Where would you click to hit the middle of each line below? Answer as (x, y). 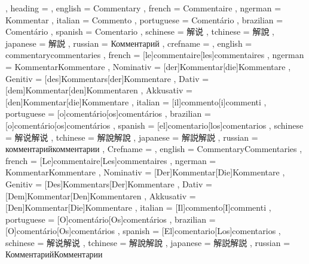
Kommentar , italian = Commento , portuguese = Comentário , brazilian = (144, 19)
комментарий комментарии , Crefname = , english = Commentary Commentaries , (154, 149)
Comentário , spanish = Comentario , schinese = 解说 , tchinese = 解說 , (140, 31)
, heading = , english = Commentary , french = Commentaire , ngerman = (143, 8)
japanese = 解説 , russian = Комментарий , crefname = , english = (129, 43)
